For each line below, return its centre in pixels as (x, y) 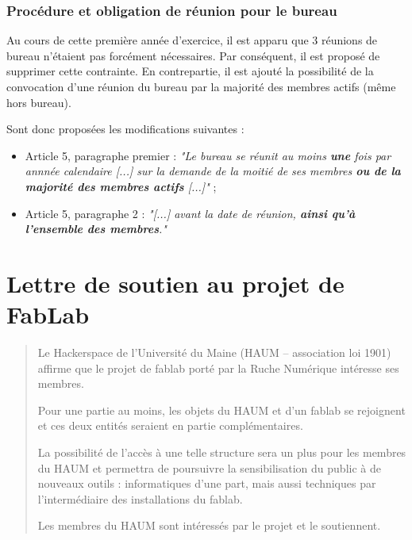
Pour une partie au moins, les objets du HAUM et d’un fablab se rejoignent (221, 410)
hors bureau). (39, 102)
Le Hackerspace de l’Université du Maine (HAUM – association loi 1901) (214, 352)
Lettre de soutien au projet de (175, 283)
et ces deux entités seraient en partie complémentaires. (170, 425)
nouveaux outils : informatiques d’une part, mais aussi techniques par (207, 483)
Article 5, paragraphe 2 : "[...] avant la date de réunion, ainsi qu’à (190, 213)
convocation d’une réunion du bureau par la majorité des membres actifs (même (201, 86)
